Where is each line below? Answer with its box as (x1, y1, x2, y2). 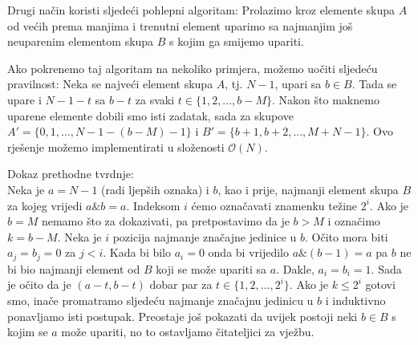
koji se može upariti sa (156, 260, 267, 277)
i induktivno (325, 291, 386, 308)
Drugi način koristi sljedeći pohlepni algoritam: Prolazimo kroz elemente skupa (7, 2, 396, 18)
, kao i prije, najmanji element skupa (217, 181, 399, 197)
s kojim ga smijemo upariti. (169, 33, 304, 50)
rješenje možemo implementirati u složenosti (7, 138, 225, 155)
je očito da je (7, 276, 71, 293)
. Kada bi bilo (103, 244, 172, 261)
